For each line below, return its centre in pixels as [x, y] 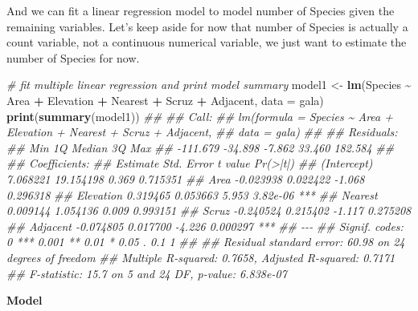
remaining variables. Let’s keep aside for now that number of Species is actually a [207, 26]
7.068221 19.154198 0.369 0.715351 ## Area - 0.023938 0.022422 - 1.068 [186, 178]
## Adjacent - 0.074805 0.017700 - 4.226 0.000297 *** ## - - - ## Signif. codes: [205, 226]
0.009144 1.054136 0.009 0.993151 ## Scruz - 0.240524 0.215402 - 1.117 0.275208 [209, 210]
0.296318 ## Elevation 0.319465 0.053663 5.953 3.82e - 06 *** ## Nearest [192, 194]
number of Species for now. [73, 57]
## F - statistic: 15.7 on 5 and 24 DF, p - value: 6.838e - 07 [147, 273]
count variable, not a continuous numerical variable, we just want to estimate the [207, 42]
